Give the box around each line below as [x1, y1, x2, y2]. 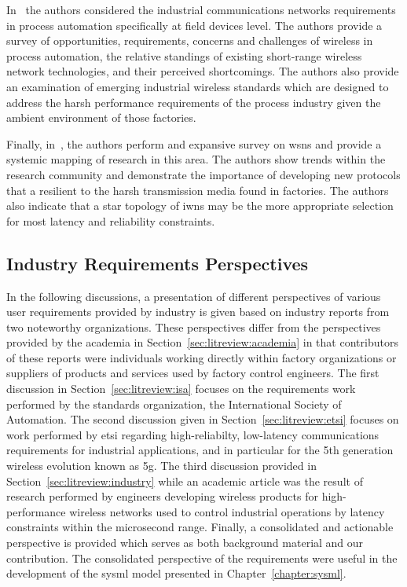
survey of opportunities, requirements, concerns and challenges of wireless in [6, 32, 373, 49]
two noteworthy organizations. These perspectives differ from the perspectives [6, 318, 381, 335]
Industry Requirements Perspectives [6, 251, 309, 275]
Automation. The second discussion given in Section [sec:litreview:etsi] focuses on [6, 411, 399, 427]
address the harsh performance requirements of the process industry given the [6, 94, 381, 110]
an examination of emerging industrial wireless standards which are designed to [6, 78, 389, 94]
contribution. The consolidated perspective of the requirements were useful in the [6, 549, 398, 566]
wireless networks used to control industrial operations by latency [69, 503, 385, 519]
